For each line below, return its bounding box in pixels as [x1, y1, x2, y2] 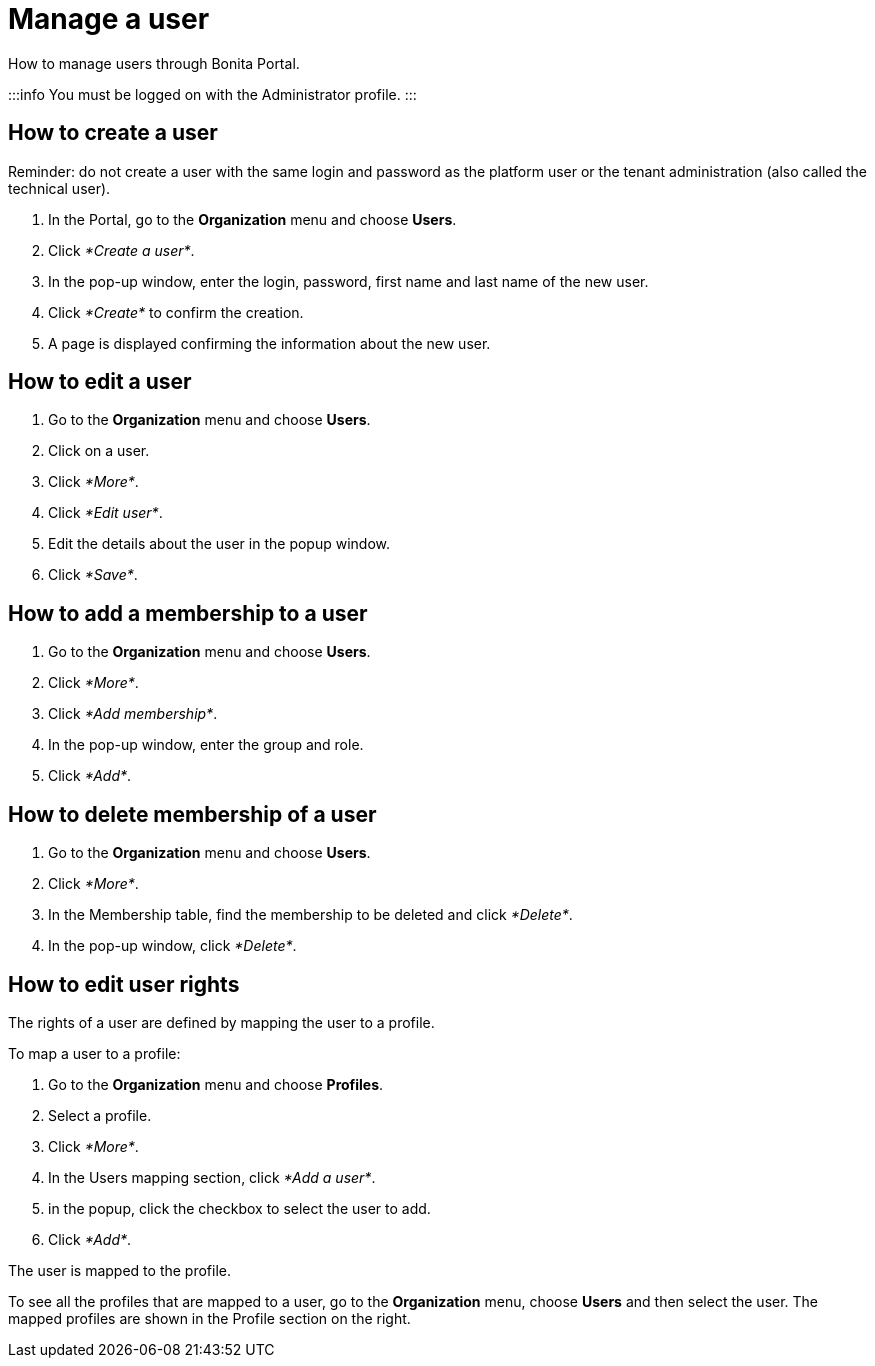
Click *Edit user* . [48, 504, 163, 522]
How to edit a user [8, 369, 192, 395]
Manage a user [8, 2, 210, 36]
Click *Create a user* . [48, 241, 195, 259]
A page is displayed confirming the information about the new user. [48, 334, 491, 352]
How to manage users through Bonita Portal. [8, 54, 300, 72]
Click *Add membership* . [48, 705, 218, 723]
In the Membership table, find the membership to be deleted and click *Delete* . [48, 906, 573, 924]
